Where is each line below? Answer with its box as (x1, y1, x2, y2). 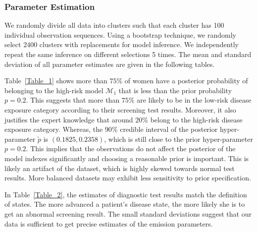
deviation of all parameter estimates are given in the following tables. (4, 58, 215, 69)
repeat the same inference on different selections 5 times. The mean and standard (4, 49, 252, 59)
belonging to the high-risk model (4, 85, 103, 95)
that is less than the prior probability (118, 85, 232, 95)
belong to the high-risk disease (150, 114, 243, 124)
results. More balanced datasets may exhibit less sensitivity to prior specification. (4, 173, 251, 183)
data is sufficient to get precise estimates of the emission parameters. (4, 218, 213, 229)
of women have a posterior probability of (124, 75, 248, 86)
